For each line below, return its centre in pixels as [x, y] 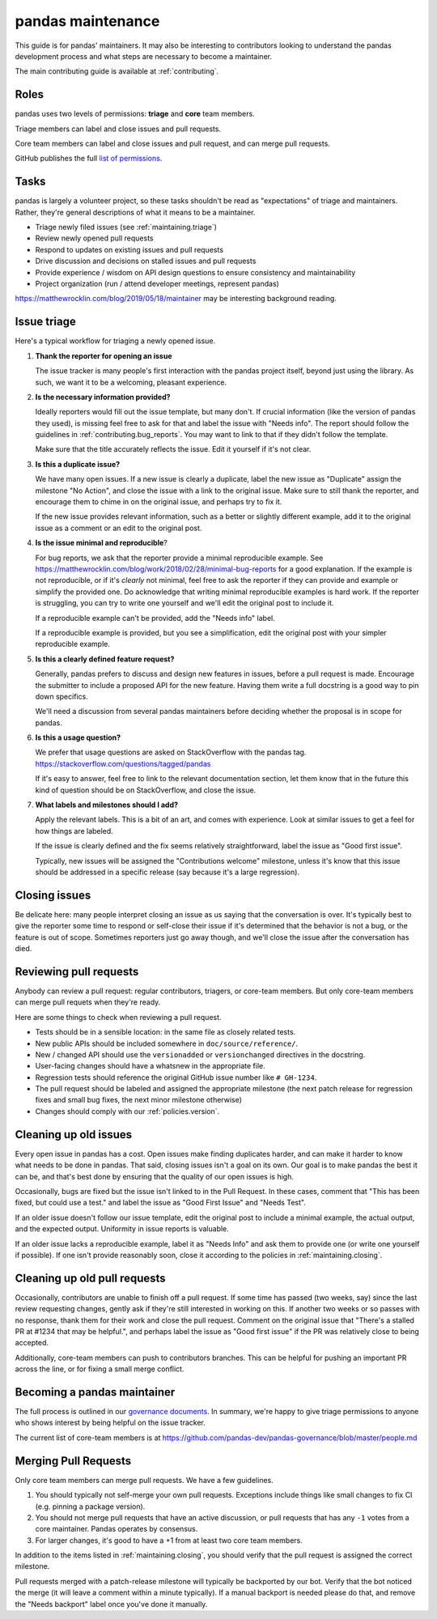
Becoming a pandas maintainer [95, 1392]
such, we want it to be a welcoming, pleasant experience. [131, 382]
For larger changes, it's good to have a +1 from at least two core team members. [169, 1540]
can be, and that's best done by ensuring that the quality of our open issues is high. [155, 1176]
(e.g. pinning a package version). [90, 1506]
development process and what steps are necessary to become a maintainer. [144, 56]
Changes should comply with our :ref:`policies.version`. [127, 1111]
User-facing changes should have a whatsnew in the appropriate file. [151, 1066]
